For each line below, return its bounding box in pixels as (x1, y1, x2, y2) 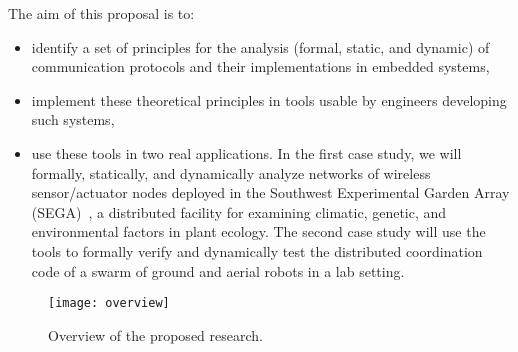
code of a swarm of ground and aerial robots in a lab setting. (31, 260, 405, 281)
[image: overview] (48, 296, 170, 311)
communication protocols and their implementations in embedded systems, (31, 56, 490, 77)
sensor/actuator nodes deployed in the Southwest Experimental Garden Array (31, 182, 510, 203)
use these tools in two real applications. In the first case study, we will (31, 142, 462, 163)
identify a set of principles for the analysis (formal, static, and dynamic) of (31, 36, 490, 57)
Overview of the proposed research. (48, 324, 263, 345)
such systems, (31, 109, 115, 130)
